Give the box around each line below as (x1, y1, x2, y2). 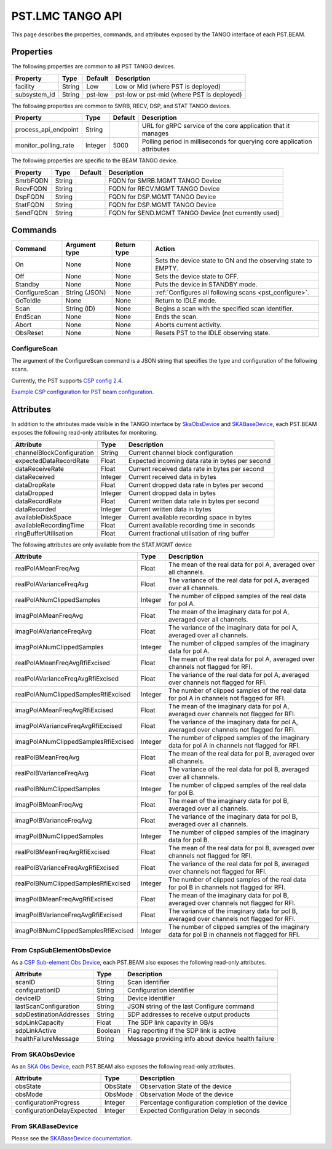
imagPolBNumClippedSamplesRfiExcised (15, 926, 134, 935)
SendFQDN (15, 208, 48, 217)
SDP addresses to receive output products (127, 1010, 250, 1019)
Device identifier (127, 994, 175, 1003)
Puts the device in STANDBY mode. (154, 280, 258, 289)
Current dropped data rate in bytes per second (128, 480, 264, 489)
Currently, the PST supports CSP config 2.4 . (11, 377, 124, 384)
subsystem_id (15, 90, 55, 98)
